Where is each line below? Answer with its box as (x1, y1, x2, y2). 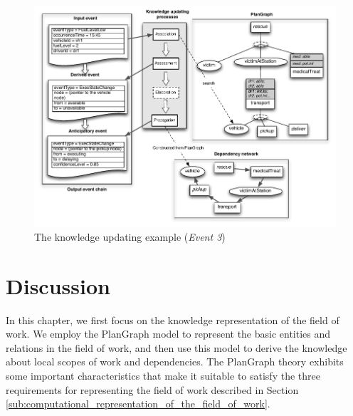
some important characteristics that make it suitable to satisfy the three (6, 368, 320, 383)
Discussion (6, 271, 110, 300)
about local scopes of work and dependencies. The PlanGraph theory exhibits (6, 354, 344, 369)
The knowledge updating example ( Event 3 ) (34, 229, 226, 244)
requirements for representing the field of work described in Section (6, 382, 299, 397)
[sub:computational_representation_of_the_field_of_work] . (6, 396, 270, 411)
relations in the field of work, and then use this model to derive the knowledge (6, 340, 347, 355)
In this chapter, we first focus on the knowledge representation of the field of (6, 312, 339, 327)
